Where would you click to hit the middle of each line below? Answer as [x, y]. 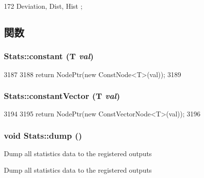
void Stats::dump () [43, 135]
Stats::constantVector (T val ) [62, 96]
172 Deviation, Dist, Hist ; [43, 6]
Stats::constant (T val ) [49, 56]
